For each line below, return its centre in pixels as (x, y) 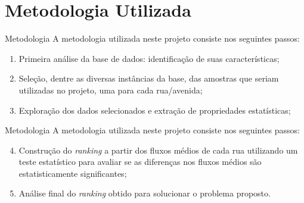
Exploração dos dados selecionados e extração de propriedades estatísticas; (155, 110)
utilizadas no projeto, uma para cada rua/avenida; (111, 90)
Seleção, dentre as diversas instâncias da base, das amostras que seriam (149, 78)
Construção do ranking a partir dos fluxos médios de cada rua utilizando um (158, 150)
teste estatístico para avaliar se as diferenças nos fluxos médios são (140, 162)
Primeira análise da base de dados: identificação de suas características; (149, 58)
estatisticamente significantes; (73, 173)
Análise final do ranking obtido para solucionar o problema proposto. (145, 193)
